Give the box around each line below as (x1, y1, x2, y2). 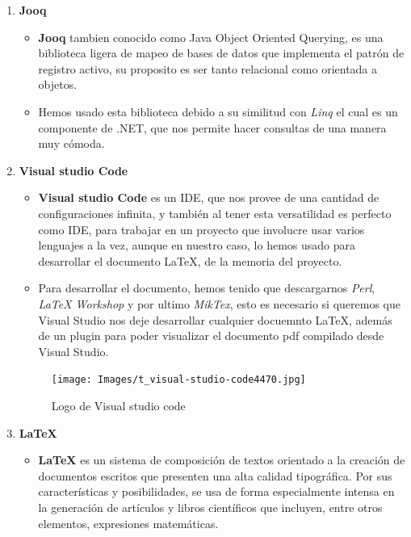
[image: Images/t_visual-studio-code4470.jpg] (51, 374, 306, 386)
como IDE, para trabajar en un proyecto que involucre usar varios (38, 220, 365, 237)
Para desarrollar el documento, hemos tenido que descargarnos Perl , (38, 279, 375, 296)
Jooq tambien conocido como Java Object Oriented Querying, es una (38, 28, 384, 45)
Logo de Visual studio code (51, 396, 186, 413)
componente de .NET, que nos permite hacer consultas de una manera (38, 119, 387, 136)
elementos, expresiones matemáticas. (38, 514, 219, 531)
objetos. (38, 76, 78, 93)
